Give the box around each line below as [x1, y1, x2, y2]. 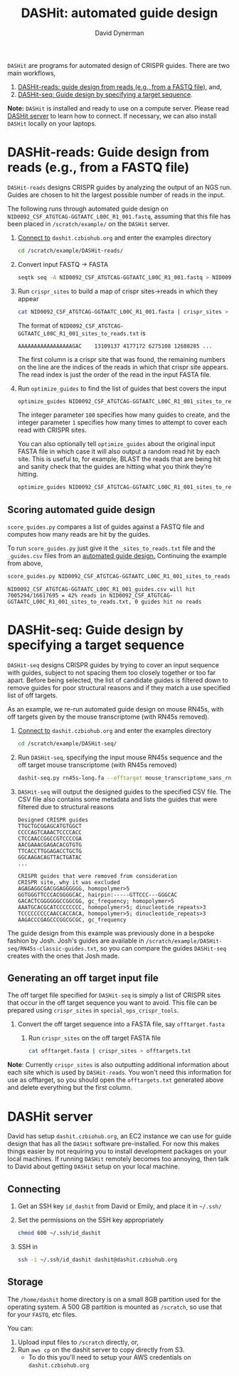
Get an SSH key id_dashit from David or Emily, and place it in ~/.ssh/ [17, 1202, 222, 1210]
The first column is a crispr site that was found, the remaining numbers [17, 355, 225, 363]
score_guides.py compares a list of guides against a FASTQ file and [7, 522, 205, 531]
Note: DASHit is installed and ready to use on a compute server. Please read [7, 103, 230, 112]
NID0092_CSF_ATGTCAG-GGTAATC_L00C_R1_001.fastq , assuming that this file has [7, 212, 231, 221]
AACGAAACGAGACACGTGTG [17, 841, 82, 849]
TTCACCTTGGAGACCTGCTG [17, 847, 82, 854]
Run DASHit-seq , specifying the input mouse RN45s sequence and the [17, 753, 223, 762]
